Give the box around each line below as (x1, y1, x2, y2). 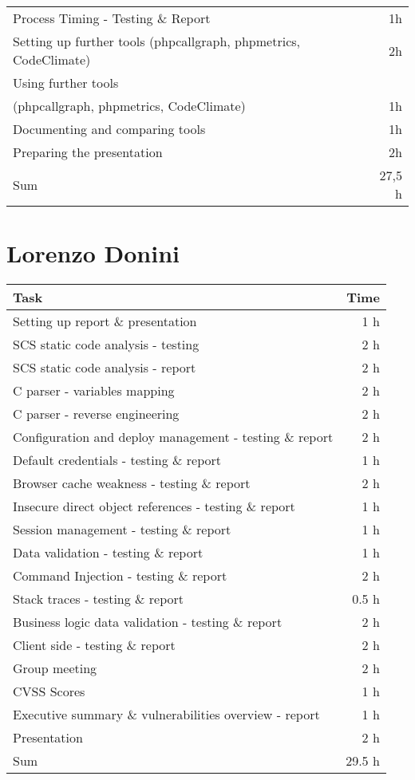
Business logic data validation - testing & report (13, 613, 283, 632)
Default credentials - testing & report (13, 451, 221, 470)
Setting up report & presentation (13, 312, 197, 331)
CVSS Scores (13, 682, 85, 701)
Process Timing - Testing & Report (13, 9, 211, 27)
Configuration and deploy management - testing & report (13, 427, 334, 447)
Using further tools (13, 73, 119, 92)
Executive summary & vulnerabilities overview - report (13, 705, 320, 724)
